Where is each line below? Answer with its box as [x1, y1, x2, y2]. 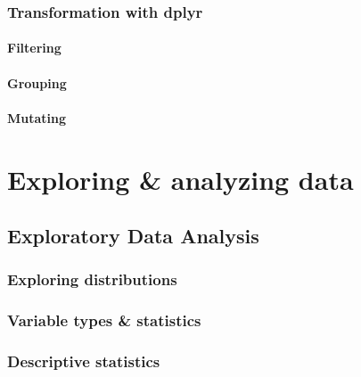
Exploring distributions [7, 268, 177, 291]
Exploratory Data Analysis [7, 222, 259, 250]
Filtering [7, 38, 62, 57]
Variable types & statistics [7, 309, 201, 332]
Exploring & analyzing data [7, 160, 354, 197]
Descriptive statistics [7, 350, 160, 373]
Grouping [7, 73, 67, 92]
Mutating [7, 108, 67, 127]
